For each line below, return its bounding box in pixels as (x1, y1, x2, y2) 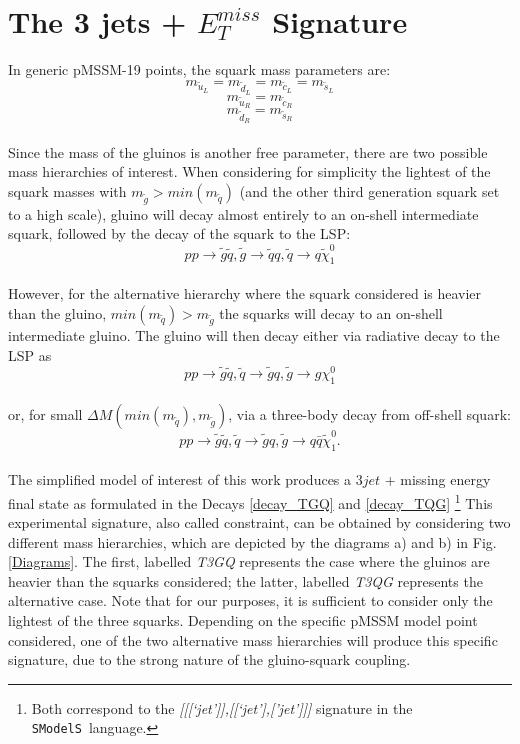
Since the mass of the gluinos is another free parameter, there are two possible (8, 141, 488, 162)
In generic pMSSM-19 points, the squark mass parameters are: (8, 59, 391, 80)
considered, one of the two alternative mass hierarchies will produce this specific (8, 629, 498, 650)
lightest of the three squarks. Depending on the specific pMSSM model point (8, 610, 478, 631)
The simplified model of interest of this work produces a (8, 469, 352, 490)
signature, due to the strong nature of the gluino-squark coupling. (8, 649, 411, 670)
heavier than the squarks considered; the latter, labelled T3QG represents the (8, 570, 483, 591)
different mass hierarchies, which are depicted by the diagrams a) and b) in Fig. (8, 531, 497, 552)
